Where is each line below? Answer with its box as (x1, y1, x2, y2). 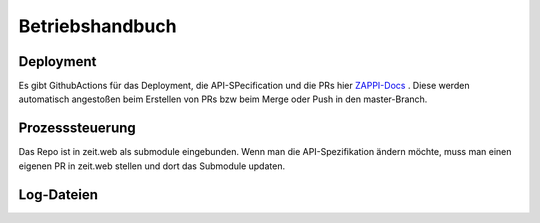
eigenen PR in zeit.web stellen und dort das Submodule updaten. (18, 160, 285, 172)
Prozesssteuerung (18, 120, 137, 137)
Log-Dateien (18, 186, 99, 203)
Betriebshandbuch (18, 15, 177, 37)
